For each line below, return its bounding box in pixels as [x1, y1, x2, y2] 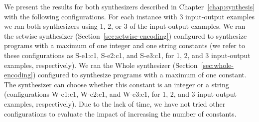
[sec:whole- [201, 60, 234, 70]
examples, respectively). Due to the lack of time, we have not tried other [4, 98, 226, 109]
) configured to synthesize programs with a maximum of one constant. [32, 69, 247, 80]
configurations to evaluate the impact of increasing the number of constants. [4, 108, 237, 119]
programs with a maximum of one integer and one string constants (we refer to [4, 40, 245, 51]
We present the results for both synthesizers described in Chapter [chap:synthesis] [4, 1, 255, 11]
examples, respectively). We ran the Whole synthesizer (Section [4, 60, 198, 70]
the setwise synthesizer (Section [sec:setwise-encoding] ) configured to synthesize [4, 30, 247, 41]
